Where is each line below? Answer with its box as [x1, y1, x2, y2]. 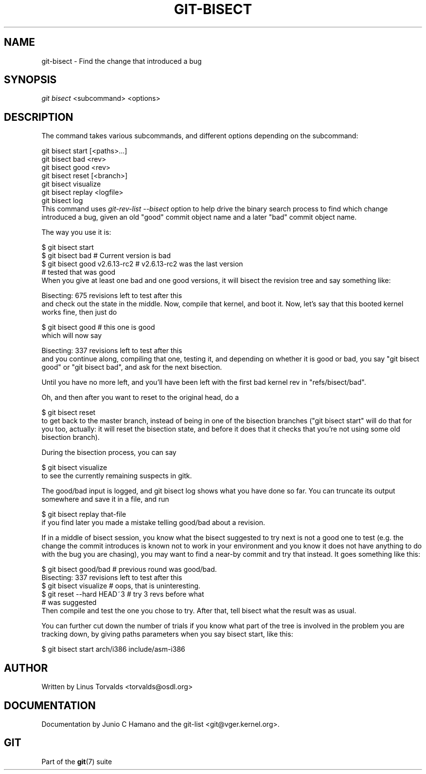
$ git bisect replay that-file [41, 510, 126, 519]
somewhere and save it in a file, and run [41, 495, 169, 504]
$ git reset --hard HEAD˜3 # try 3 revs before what [41, 590, 204, 599]
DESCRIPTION [4, 111, 73, 123]
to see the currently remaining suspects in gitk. [41, 472, 192, 480]
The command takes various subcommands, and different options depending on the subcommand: [41, 132, 358, 140]
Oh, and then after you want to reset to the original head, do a [41, 393, 239, 402]
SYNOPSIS [4, 74, 57, 86]
